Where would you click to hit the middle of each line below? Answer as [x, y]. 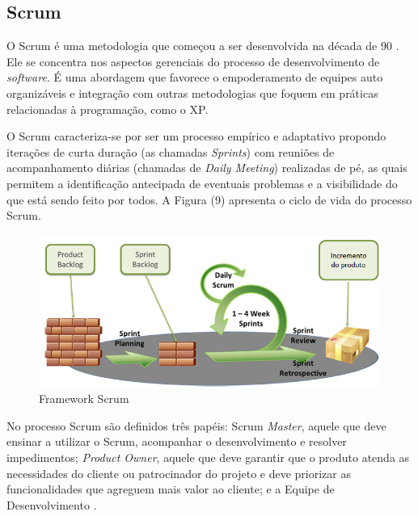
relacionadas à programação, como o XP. [108, 109]
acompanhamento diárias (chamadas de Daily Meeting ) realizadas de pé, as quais [207, 168]
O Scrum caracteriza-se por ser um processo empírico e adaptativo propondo [196, 136]
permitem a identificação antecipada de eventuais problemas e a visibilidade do [202, 183]
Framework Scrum [84, 399]
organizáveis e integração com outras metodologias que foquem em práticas [192, 92]
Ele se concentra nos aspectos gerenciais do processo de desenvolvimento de [193, 61]
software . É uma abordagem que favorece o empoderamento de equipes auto [195, 77]
